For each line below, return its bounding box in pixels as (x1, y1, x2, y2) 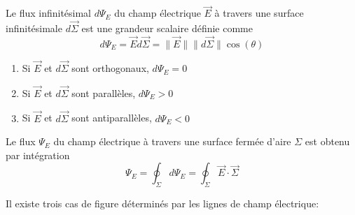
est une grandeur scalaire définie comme (81, 21, 253, 36)
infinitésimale (6, 21, 62, 36)
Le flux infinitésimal (6, 6, 92, 20)
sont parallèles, (71, 85, 136, 100)
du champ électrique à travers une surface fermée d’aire (53, 134, 291, 149)
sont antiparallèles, (71, 110, 152, 125)
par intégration (6, 147, 70, 162)
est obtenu (305, 134, 350, 149)
